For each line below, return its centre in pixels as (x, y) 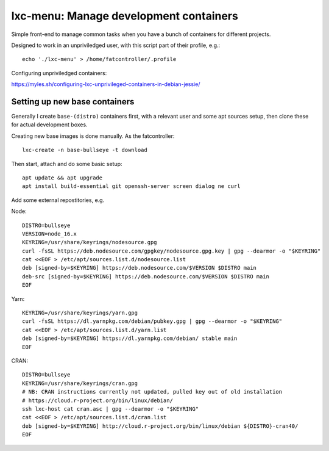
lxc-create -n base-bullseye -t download (85, 150)
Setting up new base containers (73, 102)
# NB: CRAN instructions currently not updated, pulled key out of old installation (152, 392)
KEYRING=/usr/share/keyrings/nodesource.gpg (90, 242)
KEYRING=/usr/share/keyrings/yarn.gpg (80, 313)
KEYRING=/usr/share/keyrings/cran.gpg (80, 383)
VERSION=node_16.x (50, 234)
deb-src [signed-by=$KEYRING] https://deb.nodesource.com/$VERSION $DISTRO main (146, 276)
